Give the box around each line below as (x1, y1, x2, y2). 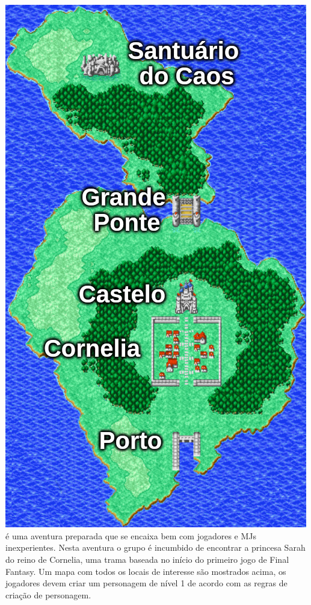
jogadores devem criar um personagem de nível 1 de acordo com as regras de (5, 577, 288, 589)
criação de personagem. (5, 588, 91, 601)
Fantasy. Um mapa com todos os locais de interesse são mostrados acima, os (5, 565, 286, 577)
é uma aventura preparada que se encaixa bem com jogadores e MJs (5, 529, 257, 542)
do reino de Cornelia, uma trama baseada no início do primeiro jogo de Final (5, 553, 289, 565)
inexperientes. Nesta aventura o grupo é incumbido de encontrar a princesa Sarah (5, 541, 306, 554)
